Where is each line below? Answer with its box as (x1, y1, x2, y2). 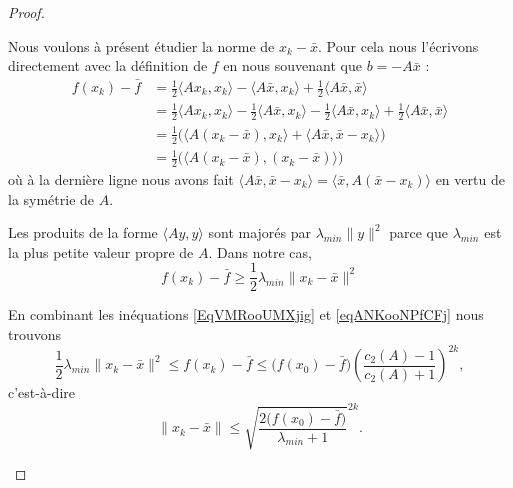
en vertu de (435, 168, 505, 189)
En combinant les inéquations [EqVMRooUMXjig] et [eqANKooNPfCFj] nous (8, 304, 484, 325)
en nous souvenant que (223, 55, 362, 76)
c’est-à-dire (8, 382, 75, 403)
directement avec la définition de (8, 55, 208, 76)
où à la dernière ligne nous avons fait (8, 168, 234, 189)
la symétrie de (8, 188, 95, 209)
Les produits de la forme (8, 222, 158, 243)
